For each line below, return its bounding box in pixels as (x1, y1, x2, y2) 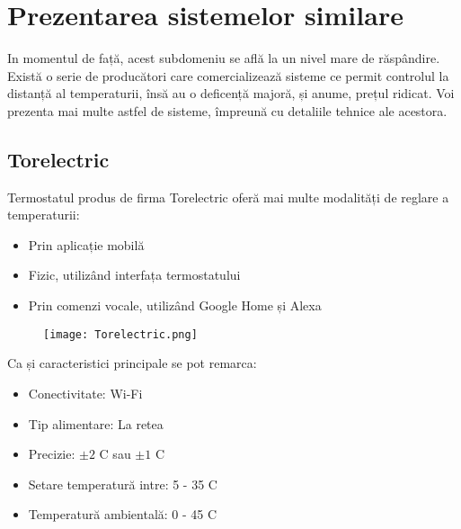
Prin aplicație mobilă (28, 235, 145, 254)
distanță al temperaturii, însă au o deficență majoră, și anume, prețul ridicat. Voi (7, 84, 455, 103)
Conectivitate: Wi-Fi (28, 383, 143, 402)
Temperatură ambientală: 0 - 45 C (28, 505, 217, 524)
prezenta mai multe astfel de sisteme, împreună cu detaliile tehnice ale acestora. (7, 101, 448, 120)
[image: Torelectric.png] (43, 327, 198, 341)
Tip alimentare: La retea (28, 414, 164, 433)
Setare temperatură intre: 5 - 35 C (28, 474, 217, 493)
